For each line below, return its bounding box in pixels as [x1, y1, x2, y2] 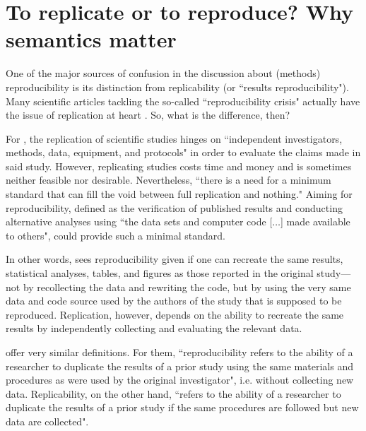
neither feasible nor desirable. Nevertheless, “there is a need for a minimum [6, 172, 331, 187]
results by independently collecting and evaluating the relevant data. [6, 321, 302, 336]
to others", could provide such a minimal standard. [6, 228, 225, 242]
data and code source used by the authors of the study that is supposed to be [6, 293, 342, 308]
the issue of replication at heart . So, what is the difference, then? [6, 107, 290, 122]
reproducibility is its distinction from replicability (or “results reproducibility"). [6, 79, 349, 94]
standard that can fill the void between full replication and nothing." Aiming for [6, 187, 353, 201]
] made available [281, 214, 350, 229]
